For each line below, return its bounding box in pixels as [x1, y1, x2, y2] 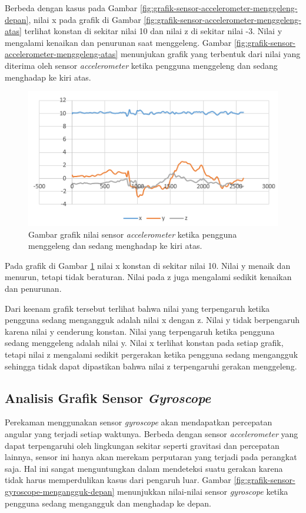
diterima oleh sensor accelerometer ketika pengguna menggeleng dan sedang [5, 59, 278, 71]
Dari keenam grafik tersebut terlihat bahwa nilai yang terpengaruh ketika [5, 302, 270, 314]
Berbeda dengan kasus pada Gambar [5, 2, 138, 14]
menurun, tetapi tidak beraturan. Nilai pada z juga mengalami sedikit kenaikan [5, 271, 292, 283]
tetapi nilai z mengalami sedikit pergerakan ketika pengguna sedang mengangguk [5, 348, 298, 360]
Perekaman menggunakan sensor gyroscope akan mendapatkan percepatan [5, 416, 272, 428]
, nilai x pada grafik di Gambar [28, 13, 141, 25]
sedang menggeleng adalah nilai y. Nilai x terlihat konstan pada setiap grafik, [5, 337, 284, 349]
